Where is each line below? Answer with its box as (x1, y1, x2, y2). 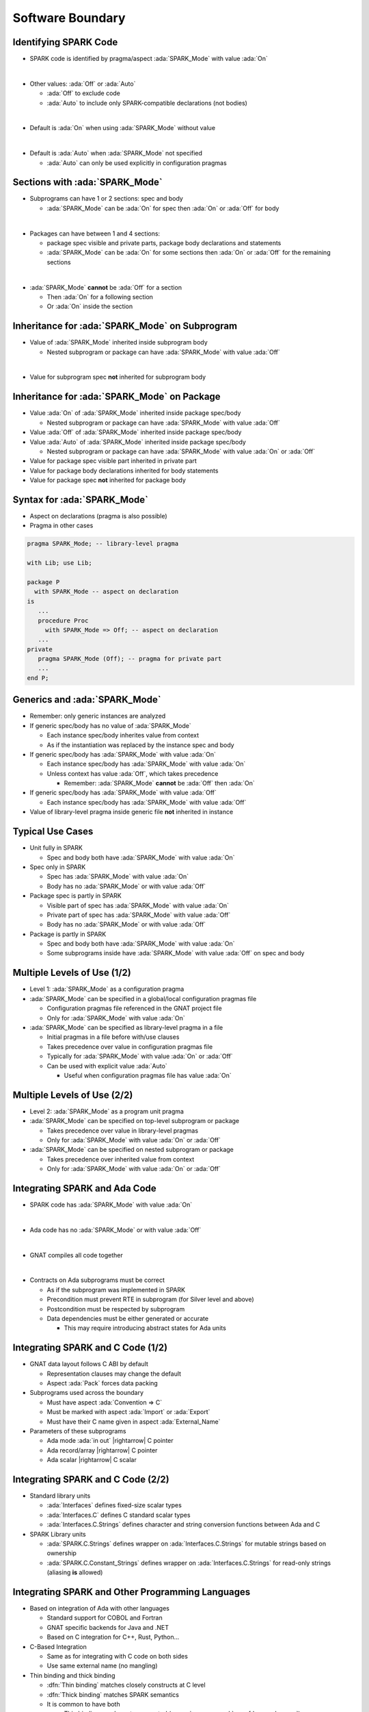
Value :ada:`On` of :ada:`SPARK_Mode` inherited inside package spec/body (29, 409, 241, 417)
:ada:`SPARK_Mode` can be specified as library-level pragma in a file (29, 1023, 223, 1031)
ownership (46, 1549, 77, 1557)
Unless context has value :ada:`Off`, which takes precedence (46, 769, 219, 777)
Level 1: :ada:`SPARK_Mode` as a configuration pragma (29, 985, 184, 993)
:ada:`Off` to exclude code (46, 89, 121, 97)
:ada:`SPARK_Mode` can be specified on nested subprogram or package (29, 1146, 234, 1154)
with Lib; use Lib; (27, 559, 92, 567)
